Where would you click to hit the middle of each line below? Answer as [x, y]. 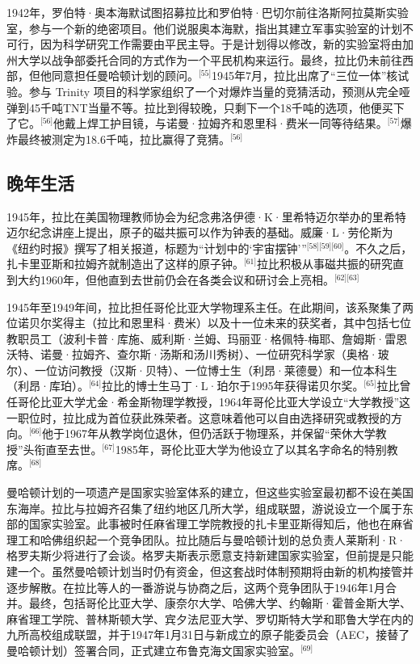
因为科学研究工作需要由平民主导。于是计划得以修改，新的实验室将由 [221, 44]
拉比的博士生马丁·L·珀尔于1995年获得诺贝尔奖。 [233, 386]
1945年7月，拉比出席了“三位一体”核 [305, 76]
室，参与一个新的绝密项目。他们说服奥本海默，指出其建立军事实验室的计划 [204, 28]
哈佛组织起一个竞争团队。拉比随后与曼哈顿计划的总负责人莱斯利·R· [223, 539]
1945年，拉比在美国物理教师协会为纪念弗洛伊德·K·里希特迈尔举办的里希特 [206, 216]
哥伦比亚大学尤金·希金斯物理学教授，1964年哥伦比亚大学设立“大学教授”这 [214, 402]
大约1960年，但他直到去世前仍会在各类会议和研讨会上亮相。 [176, 279]
